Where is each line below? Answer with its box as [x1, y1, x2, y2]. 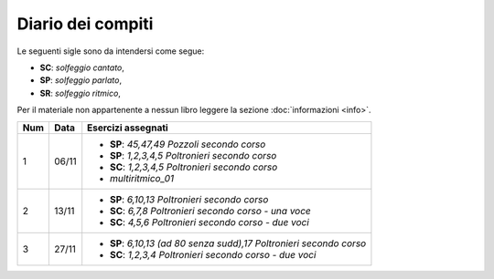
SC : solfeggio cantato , [39, 62, 125, 73]
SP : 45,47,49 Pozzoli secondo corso [110, 138, 266, 150]
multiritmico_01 [110, 171, 175, 184]
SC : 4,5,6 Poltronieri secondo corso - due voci [110, 215, 310, 228]
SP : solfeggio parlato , [39, 75, 123, 86]
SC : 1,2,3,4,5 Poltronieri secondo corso [110, 160, 278, 173]
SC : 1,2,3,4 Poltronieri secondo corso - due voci [110, 248, 317, 261]
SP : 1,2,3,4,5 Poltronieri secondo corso [110, 149, 277, 161]
